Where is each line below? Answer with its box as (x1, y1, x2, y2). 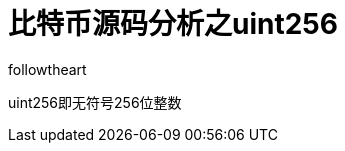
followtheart (8, 60, 87, 78)
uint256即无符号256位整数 (8, 93, 182, 111)
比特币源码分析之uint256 (8, 7, 338, 41)
